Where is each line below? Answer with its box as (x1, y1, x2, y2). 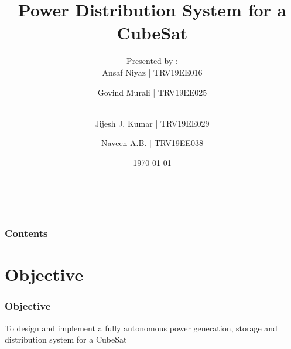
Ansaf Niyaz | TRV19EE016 (102, 66, 203, 78)
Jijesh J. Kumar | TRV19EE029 (95, 117, 210, 129)
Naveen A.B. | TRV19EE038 (101, 137, 203, 149)
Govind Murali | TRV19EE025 (97, 86, 207, 98)
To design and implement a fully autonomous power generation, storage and (5, 321, 278, 334)
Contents (5, 225, 48, 240)
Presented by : (126, 55, 178, 67)
